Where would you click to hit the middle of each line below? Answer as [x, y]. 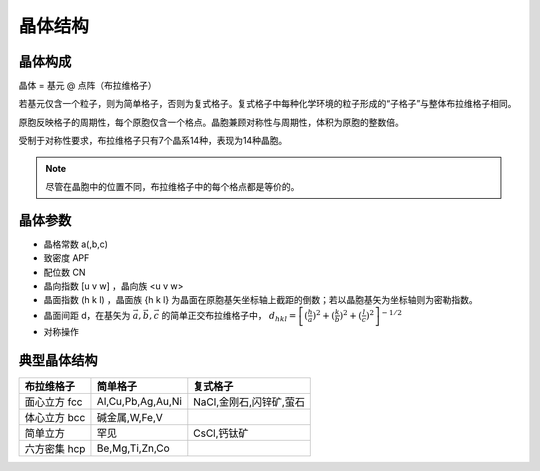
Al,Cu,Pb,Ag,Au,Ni [139, 401]
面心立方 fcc [53, 402]
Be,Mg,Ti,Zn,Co [133, 448]
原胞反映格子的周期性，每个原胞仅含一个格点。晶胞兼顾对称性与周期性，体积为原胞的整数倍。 [211, 122]
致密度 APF [66, 258]
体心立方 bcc [55, 417]
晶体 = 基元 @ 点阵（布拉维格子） [87, 86]
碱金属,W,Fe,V [130, 417]
